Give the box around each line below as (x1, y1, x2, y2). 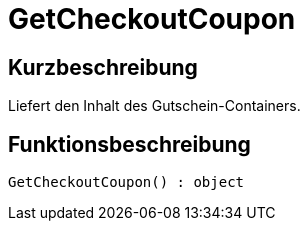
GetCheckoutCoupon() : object (8, 174, 245, 191)
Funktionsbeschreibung (8, 131, 251, 157)
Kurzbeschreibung (8, 54, 198, 80)
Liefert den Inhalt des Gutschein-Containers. (8, 97, 301, 115)
